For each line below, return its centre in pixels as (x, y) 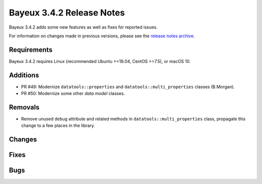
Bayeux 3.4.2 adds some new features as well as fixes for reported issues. (83, 27)
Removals (24, 107)
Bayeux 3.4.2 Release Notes (67, 13)
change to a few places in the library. (58, 125)
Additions (24, 75)
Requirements (31, 50)
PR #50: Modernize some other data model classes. (73, 93)
